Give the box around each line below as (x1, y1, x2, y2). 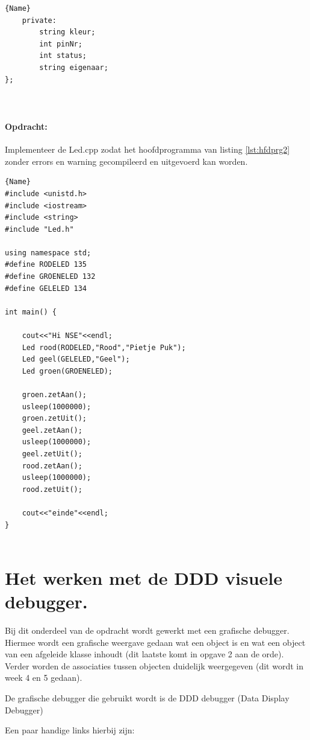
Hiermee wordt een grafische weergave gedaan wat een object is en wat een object (5, 636, 306, 648)
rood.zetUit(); (22, 485, 82, 494)
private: (22, 16, 57, 25)
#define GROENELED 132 (5, 272, 96, 281)
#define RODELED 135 (5, 260, 87, 269)
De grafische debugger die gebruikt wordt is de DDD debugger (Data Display (5, 692, 290, 704)
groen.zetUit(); (22, 414, 87, 423)
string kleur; (39, 28, 96, 37)
